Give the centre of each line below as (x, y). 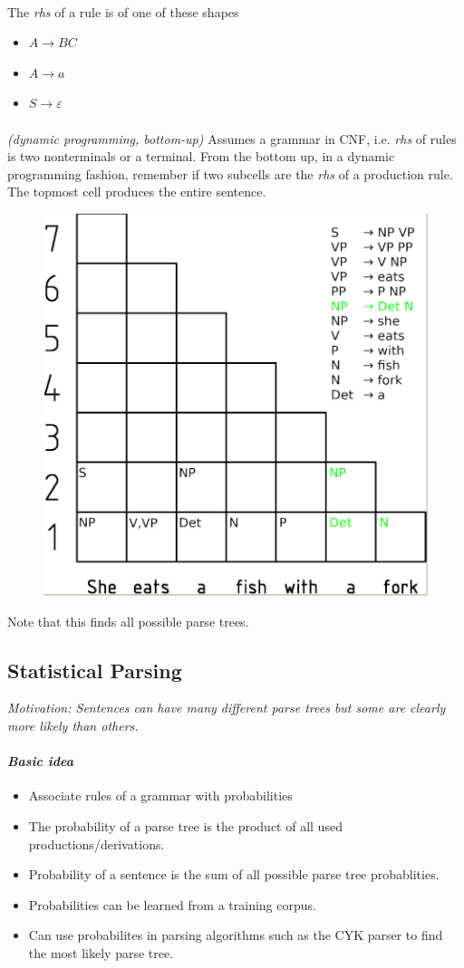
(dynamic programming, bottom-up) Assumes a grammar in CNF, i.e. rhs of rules (232, 138)
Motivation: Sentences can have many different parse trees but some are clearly (227, 708)
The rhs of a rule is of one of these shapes (123, 11)
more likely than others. (73, 725)
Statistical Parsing (95, 670)
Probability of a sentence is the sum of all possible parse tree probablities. (234, 874)
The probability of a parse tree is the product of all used (185, 825)
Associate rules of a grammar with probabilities (160, 795)
